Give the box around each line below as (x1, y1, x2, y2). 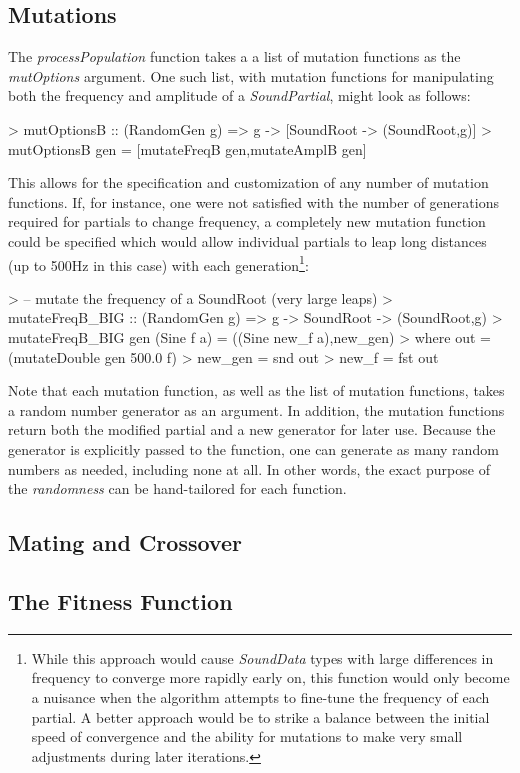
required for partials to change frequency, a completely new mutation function (8, 211, 486, 232)
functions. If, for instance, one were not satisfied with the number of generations (8, 191, 499, 212)
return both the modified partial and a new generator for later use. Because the (8, 419, 496, 440)
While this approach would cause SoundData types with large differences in (31, 647, 494, 668)
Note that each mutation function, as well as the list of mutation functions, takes (8, 380, 505, 401)
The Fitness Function (8, 585, 233, 616)
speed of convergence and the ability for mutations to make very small (31, 726, 463, 747)
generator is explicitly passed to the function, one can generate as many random (8, 438, 499, 459)
